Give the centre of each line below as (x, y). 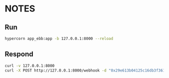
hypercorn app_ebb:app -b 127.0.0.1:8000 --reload (59, 38)
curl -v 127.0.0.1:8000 (30, 65)
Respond (19, 54)
